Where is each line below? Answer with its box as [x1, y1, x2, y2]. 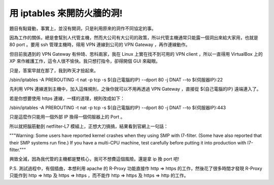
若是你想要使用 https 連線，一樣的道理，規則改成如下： [9, 95, 125, 101]
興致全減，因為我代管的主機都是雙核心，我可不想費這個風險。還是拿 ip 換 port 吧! [9, 156, 180, 162]
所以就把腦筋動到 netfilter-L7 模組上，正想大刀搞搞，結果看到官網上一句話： [9, 123, 168, 129]
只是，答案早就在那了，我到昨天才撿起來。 [9, 67, 98, 73]
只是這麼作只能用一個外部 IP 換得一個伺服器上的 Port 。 [9, 114, 125, 120]
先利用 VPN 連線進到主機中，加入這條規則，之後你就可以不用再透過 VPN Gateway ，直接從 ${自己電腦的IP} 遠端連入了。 [9, 86, 261, 92]
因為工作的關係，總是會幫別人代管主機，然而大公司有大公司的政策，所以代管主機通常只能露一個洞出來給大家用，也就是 [9, 34, 258, 41]
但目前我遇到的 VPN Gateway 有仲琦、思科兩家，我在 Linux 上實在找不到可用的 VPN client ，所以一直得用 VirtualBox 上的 [9, 51, 263, 57]
